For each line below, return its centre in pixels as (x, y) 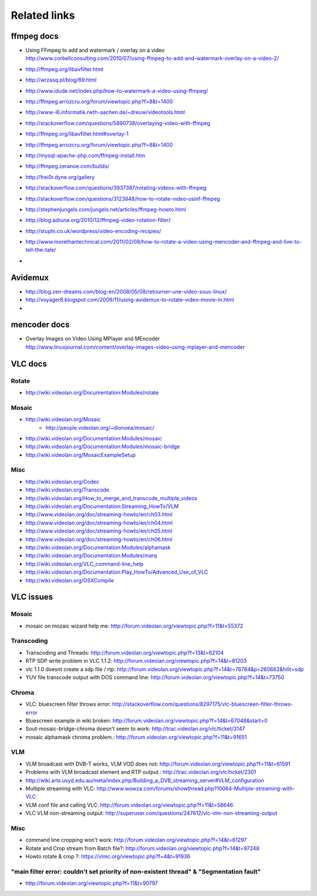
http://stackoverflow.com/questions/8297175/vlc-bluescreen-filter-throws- (203, 704)
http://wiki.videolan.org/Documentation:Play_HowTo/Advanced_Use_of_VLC (117, 572)
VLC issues (32, 597)
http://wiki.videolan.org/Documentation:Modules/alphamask (98, 547)
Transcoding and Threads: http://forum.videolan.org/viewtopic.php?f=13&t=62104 (125, 652)
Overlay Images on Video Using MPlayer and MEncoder (93, 339)
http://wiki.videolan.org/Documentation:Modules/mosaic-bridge (103, 447)
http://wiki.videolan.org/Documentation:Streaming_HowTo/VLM (102, 506)
